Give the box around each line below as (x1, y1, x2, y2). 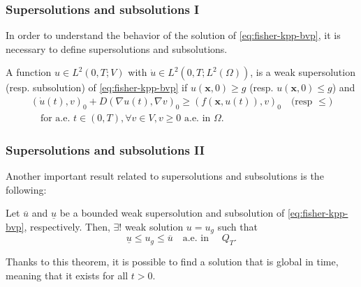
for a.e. (40, 113, 71, 123)
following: (6, 182, 47, 196)
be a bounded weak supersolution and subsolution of (59, 205, 285, 220)
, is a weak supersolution (250, 65, 355, 79)
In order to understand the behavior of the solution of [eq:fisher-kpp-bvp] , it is (6, 28, 341, 42)
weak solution (124, 219, 184, 233)
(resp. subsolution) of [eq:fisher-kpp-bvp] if (6, 80, 188, 95)
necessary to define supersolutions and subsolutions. (6, 41, 228, 56)
